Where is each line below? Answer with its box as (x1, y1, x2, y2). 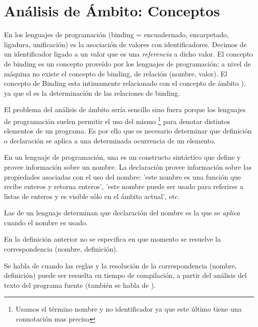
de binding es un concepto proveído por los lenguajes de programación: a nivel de (4, 58, 251, 68)
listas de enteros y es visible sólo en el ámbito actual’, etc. (4, 191, 180, 201)
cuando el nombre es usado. (4, 217, 88, 227)
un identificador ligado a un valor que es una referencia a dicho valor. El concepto (4, 49, 253, 59)
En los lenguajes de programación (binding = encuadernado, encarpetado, (4, 29, 229, 40)
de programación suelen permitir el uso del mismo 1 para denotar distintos (4, 114, 231, 126)
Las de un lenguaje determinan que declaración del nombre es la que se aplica (4, 207, 240, 218)
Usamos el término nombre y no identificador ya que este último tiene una (15, 304, 242, 314)
